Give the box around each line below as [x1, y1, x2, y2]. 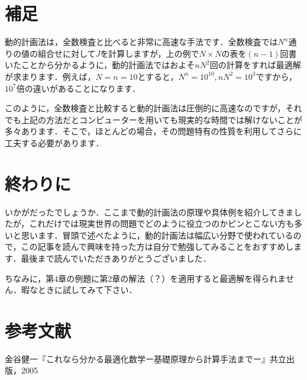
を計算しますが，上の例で [100, 47, 199, 59]
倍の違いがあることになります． [16, 82, 141, 94]
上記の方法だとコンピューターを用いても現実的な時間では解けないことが [21, 113, 302, 125]
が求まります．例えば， [5, 70, 96, 82]
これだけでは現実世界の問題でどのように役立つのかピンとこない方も [29, 217, 295, 230]
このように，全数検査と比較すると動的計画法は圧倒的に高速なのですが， [5, 102, 286, 114]
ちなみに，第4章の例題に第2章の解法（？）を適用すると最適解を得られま [5, 272, 286, 284]
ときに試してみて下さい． [37, 284, 137, 296]
